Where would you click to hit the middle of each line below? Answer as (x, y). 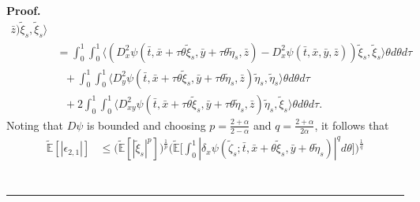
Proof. (24, 10)
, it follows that (352, 125)
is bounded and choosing (146, 125)
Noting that (35, 125)
